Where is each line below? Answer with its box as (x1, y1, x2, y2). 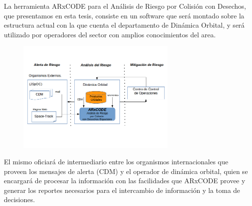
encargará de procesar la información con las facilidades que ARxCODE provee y (4, 175, 245, 186)
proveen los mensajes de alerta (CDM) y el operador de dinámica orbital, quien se (4, 166, 248, 176)
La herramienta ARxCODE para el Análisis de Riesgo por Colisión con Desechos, (4, 1, 246, 11)
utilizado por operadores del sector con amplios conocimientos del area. (4, 29, 216, 39)
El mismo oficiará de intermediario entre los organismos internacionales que (4, 156, 229, 166)
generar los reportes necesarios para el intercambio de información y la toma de (4, 185, 240, 195)
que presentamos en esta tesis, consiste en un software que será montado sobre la (4, 10, 245, 20)
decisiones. (4, 194, 35, 205)
